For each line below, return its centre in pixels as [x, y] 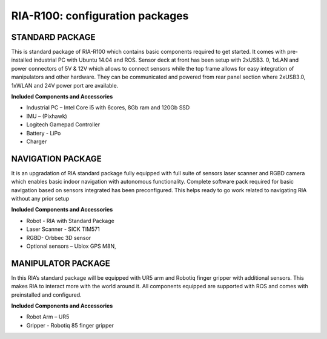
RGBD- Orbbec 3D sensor [59, 237]
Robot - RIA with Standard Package [70, 221]
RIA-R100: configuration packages [100, 16]
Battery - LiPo [44, 133]
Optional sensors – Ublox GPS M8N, [71, 246]
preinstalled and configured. [46, 295]
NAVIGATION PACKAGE [57, 159]
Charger [37, 141]
